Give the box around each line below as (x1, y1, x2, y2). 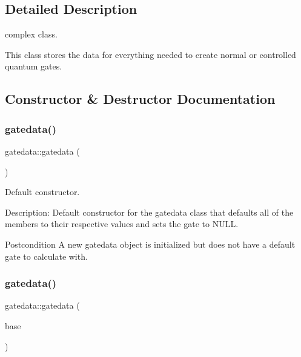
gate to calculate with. (5, 249, 88, 262)
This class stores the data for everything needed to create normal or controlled (5, 48, 296, 60)
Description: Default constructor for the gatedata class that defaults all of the (5, 205, 294, 218)
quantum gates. (5, 60, 62, 72)
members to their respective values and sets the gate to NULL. (5, 217, 239, 230)
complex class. (5, 28, 58, 40)
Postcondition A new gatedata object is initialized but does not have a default (5, 237, 296, 250)
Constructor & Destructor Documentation (5, 89, 276, 108)
